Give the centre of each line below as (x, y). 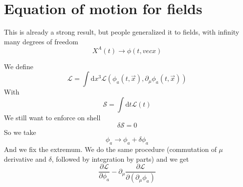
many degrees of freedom (41, 41)
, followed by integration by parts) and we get (120, 159)
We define (19, 66)
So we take (20, 132)
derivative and (25, 159)
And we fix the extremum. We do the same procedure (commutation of (110, 149)
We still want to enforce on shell (52, 117)
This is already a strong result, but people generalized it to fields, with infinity (122, 32)
